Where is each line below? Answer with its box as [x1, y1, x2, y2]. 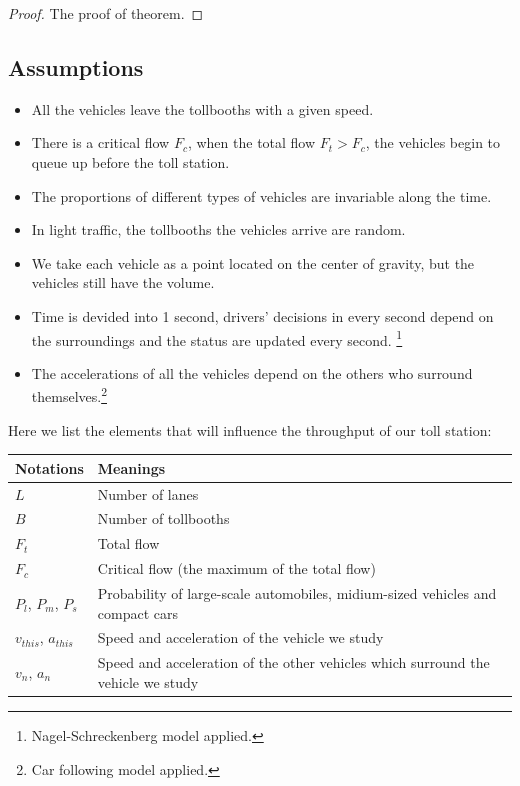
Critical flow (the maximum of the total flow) [97, 558, 376, 579]
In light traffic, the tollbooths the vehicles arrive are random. [31, 219, 406, 240]
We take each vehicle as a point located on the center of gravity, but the [31, 252, 475, 273]
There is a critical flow [31, 132, 170, 153]
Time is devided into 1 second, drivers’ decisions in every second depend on [31, 305, 494, 326]
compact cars [97, 602, 179, 623]
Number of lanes [97, 483, 199, 504]
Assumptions [8, 51, 144, 82]
